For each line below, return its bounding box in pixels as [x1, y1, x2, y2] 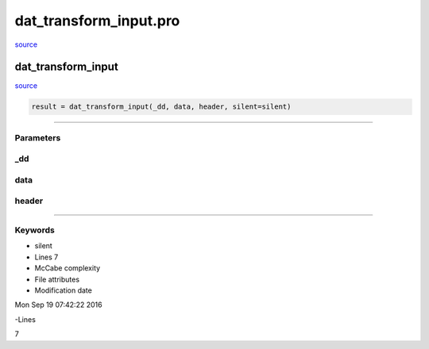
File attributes [34, 274, 79, 284]
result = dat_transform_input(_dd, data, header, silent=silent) [31, 102, 292, 111]
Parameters [14, 132, 61, 143]
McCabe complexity [34, 263, 101, 273]
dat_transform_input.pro [14, 12, 180, 29]
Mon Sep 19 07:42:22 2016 [14, 300, 102, 309]
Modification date [34, 286, 93, 295]
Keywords [14, 224, 55, 236]
